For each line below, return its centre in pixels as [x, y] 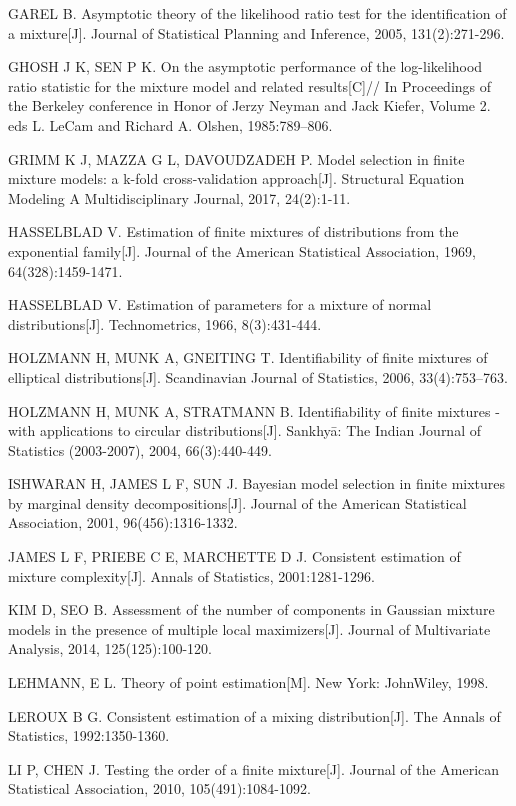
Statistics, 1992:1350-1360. [89, 735]
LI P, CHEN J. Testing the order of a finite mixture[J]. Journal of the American [254, 768]
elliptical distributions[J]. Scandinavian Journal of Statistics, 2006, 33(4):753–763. [258, 376]
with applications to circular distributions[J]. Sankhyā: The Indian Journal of [244, 430]
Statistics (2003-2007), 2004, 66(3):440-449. [140, 449]
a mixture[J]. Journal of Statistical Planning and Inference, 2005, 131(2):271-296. [256, 32]
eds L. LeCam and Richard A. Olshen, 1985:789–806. [170, 124]
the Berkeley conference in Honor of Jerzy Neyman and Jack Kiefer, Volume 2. [249, 105]
